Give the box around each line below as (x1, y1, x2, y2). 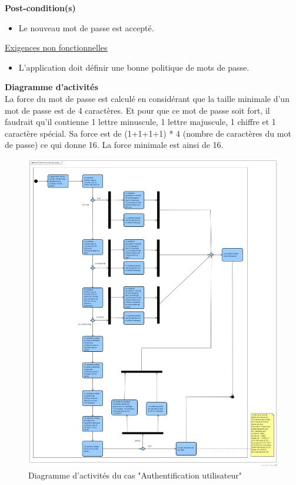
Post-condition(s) (5, 2, 76, 14)
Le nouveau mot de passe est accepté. (18, 21, 154, 34)
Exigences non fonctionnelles (5, 41, 108, 54)
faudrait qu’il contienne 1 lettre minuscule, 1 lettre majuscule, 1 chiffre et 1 (5, 116, 276, 128)
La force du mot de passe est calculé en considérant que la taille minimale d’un (5, 92, 290, 104)
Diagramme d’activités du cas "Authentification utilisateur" (28, 469, 242, 481)
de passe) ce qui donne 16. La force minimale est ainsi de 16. (5, 138, 224, 151)
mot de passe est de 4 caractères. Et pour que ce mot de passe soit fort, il (5, 104, 270, 116)
